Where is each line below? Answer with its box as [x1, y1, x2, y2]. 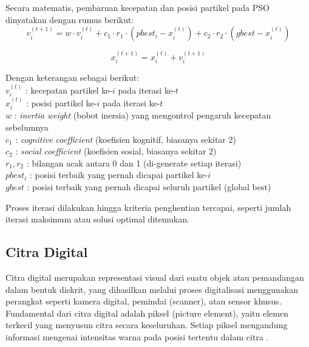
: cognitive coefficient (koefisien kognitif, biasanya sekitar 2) [15, 132, 236, 145]
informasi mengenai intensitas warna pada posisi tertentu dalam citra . [5, 331, 269, 343]
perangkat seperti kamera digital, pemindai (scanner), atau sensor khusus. [5, 295, 282, 307]
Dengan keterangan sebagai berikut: [5, 71, 140, 84]
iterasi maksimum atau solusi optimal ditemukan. [5, 213, 189, 225]
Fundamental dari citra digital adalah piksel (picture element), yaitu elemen [5, 306, 288, 319]
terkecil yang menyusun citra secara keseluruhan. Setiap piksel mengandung [5, 318, 288, 331]
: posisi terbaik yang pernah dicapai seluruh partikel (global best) [27, 180, 271, 193]
